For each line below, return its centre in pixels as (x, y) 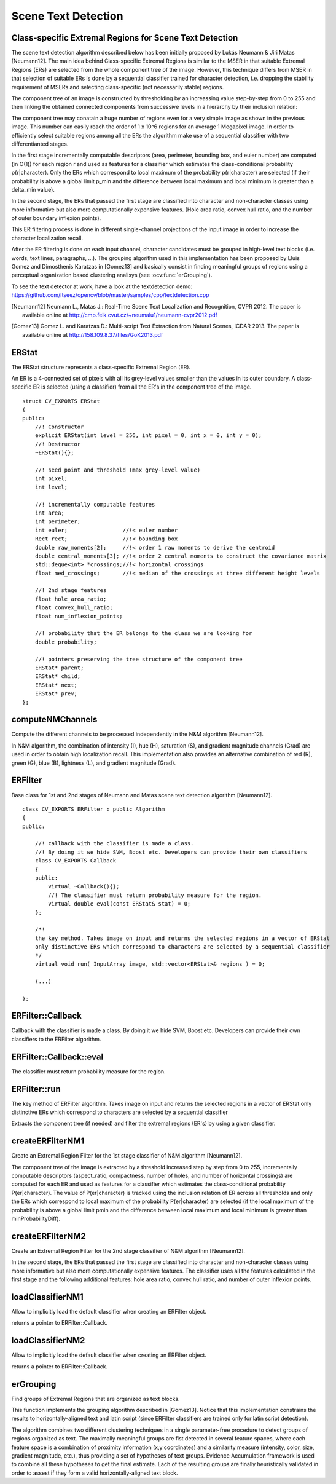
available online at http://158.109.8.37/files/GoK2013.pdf (93, 334)
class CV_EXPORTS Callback (76, 861)
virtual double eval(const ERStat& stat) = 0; (119, 904)
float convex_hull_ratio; (74, 608)
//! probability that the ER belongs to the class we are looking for (143, 633)
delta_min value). (33, 189)
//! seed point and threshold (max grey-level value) (118, 470)
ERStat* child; (58, 677)
